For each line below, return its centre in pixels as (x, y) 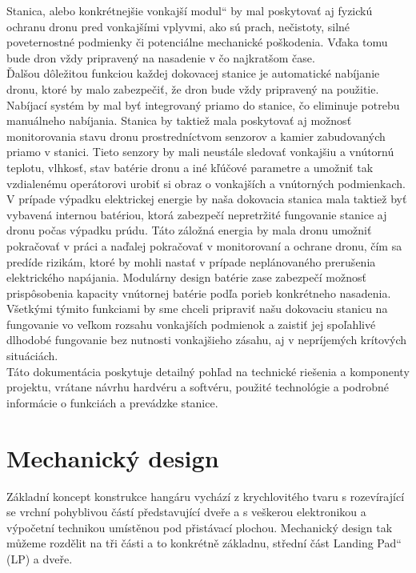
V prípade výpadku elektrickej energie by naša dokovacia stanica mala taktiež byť (207, 199)
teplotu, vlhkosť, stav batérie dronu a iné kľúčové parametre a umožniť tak (190, 167)
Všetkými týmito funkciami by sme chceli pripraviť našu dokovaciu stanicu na (197, 309)
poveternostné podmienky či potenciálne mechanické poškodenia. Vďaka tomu (197, 42)
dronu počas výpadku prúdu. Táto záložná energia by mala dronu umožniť (189, 230)
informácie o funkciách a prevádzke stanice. (112, 402)
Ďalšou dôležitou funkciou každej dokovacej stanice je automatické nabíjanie (193, 73)
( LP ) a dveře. (40, 558)
